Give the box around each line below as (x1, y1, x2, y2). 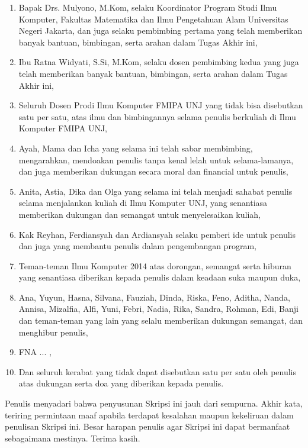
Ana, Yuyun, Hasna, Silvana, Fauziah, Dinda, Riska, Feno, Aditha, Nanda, (18, 291, 290, 303)
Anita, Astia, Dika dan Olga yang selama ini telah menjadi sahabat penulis (18, 185, 293, 197)
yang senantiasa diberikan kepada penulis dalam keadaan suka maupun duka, (18, 271, 301, 283)
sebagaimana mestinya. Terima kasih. (5, 431, 140, 444)
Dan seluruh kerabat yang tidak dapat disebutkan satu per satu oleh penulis (18, 365, 296, 378)
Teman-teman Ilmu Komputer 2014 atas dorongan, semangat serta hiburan (18, 259, 291, 272)
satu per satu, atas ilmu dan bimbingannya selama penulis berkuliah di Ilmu (18, 110, 296, 123)
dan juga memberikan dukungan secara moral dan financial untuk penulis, (18, 165, 288, 178)
